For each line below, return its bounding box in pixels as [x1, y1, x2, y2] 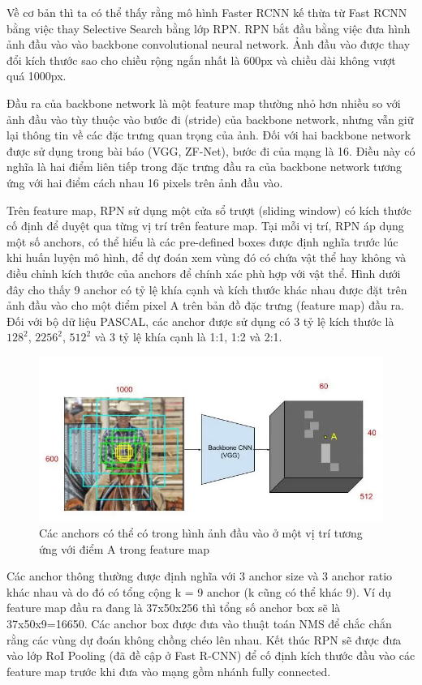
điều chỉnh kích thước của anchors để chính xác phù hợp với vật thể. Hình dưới [6, 264, 401, 281]
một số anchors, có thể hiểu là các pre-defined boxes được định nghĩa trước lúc [6, 233, 398, 250]
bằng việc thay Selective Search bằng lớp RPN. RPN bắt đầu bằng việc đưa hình [6, 19, 411, 36]
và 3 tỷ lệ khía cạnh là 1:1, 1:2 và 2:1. [94, 328, 282, 345]
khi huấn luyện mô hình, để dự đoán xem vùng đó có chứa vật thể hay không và [6, 249, 407, 266]
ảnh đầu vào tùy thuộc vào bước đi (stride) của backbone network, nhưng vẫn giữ [6, 110, 414, 127]
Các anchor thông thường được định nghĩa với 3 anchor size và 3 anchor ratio [6, 567, 393, 584]
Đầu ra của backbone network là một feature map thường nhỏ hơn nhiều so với [6, 94, 401, 111]
